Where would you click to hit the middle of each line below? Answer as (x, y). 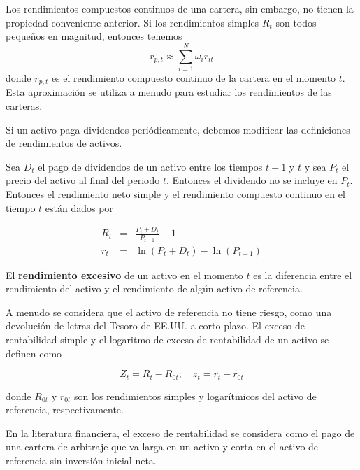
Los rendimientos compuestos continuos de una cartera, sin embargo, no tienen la (180, 8)
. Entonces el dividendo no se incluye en (252, 180)
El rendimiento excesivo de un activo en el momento (124, 275)
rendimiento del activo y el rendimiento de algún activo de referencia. (154, 289)
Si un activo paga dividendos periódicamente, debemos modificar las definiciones (178, 129)
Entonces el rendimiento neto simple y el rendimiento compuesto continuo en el (175, 193)
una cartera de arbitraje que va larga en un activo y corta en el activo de (162, 447)
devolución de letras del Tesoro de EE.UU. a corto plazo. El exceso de (155, 326)
